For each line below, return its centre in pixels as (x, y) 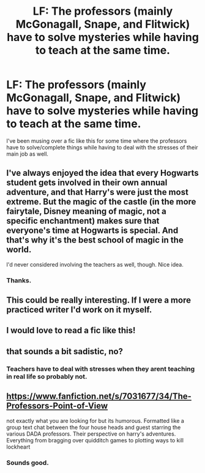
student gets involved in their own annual (87, 183)
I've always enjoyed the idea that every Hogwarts (102, 173)
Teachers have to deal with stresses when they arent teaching (101, 369)
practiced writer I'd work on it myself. (79, 310)
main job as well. (28, 154)
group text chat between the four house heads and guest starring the (94, 427)
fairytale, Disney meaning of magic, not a (86, 212)
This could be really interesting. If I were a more (99, 301)
